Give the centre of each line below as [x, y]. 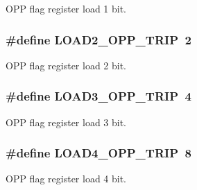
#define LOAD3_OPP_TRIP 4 [98, 96]
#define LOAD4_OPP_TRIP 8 [98, 153]
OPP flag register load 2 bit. [66, 65]
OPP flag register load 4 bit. [66, 179]
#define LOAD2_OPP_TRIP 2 [98, 39]
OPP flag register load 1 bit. [66, 8]
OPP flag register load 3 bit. [66, 122]
